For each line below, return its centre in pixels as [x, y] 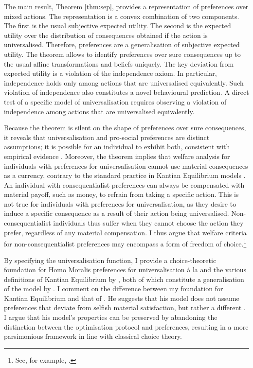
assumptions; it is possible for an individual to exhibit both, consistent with [117, 147]
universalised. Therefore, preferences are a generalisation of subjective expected [122, 44]
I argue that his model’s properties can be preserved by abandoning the [111, 317]
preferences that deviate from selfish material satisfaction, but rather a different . [125, 307]
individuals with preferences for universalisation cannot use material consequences [126, 166]
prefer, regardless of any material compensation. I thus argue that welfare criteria [125, 232]
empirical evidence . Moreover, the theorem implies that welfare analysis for [117, 156]
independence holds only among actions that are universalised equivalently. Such [124, 82]
